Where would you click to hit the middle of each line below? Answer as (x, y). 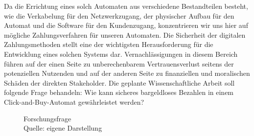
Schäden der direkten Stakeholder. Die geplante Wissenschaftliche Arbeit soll (119, 82)
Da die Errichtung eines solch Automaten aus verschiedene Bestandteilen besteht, (126, 6)
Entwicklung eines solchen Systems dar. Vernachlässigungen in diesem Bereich (121, 54)
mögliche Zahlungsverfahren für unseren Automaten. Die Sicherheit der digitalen (125, 34)
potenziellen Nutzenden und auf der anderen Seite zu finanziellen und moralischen (127, 73)
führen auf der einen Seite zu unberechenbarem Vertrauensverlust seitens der (119, 63)
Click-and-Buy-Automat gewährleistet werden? (74, 102)
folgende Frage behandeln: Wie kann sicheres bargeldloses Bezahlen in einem (119, 92)
